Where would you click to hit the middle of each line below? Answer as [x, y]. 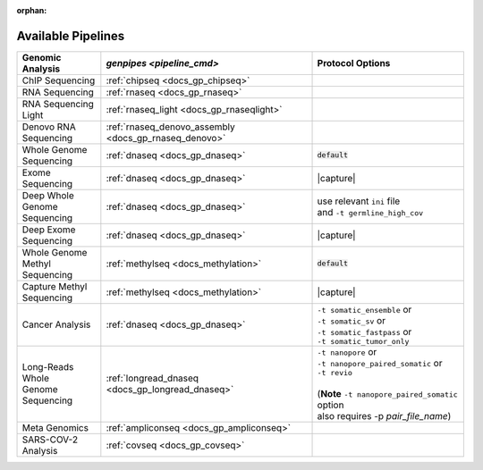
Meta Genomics [55, 427]
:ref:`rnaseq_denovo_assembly [171, 127]
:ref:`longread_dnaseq [153, 378]
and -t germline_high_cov [370, 212]
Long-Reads [48, 367]
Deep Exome [49, 230]
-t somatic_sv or [352, 320]
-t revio [335, 372]
